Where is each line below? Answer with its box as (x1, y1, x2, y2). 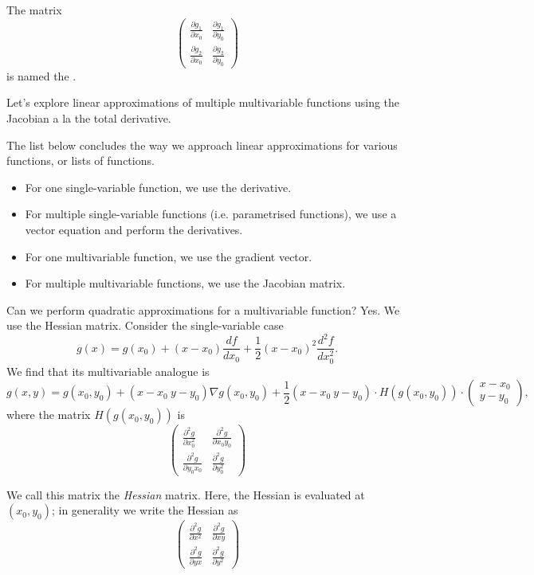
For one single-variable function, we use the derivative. (25, 178, 292, 195)
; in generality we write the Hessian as (51, 502, 238, 518)
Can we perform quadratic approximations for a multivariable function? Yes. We (6, 301, 400, 318)
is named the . (6, 67, 77, 84)
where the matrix (6, 406, 91, 423)
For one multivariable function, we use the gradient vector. (25, 248, 312, 264)
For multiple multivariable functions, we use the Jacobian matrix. (25, 275, 346, 291)
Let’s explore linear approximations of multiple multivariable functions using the (6, 94, 400, 111)
